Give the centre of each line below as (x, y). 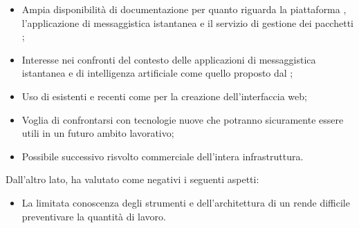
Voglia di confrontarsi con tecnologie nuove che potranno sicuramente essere (183, 119)
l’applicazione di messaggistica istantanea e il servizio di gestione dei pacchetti (187, 22)
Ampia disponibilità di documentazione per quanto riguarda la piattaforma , (184, 9)
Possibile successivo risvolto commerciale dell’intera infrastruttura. (163, 156)
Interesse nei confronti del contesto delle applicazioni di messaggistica (169, 59)
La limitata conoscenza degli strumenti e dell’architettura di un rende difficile (186, 202)
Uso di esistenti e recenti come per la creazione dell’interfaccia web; (164, 96)
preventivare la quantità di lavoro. (94, 216)
